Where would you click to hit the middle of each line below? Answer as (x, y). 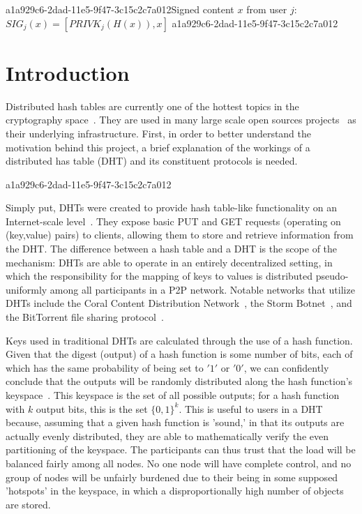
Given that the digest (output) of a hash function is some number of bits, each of (179, 354)
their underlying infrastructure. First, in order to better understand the (159, 133)
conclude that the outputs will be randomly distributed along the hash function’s (179, 381)
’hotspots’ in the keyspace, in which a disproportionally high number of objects (175, 491)
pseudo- (332, 276)
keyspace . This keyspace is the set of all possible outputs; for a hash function (173, 395)
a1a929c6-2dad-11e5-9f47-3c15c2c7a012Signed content (120, 9)
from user (267, 9)
